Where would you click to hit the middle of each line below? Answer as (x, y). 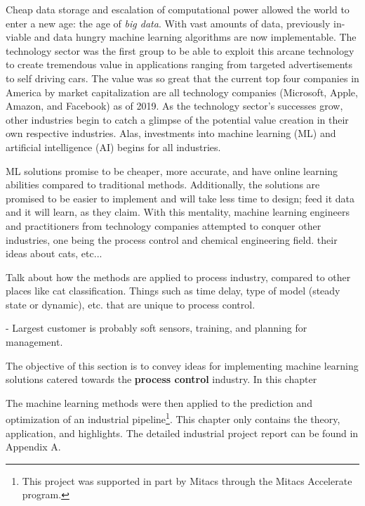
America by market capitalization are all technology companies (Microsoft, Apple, (182, 92)
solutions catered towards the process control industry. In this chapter (161, 379)
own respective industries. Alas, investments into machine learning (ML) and (171, 133)
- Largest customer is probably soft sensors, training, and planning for (157, 328)
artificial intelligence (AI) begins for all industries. (113, 147)
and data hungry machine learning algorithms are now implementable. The (195, 37)
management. (34, 342)
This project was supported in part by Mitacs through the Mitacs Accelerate (187, 480)
